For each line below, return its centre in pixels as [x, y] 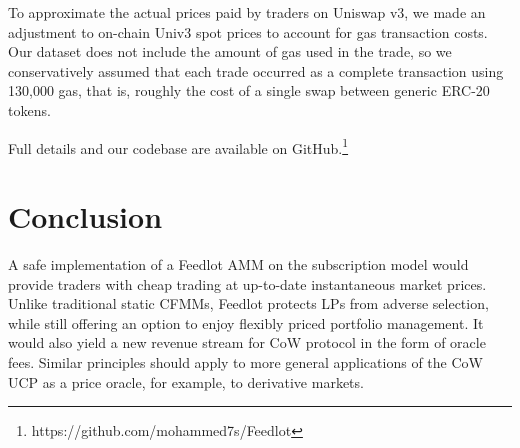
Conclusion [85, 216]
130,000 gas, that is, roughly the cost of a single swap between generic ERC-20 [249, 90]
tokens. [29, 109]
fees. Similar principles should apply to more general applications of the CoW [245, 361]
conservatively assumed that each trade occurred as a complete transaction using [256, 70]
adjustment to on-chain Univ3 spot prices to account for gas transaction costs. [248, 31]
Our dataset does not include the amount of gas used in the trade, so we [230, 51]
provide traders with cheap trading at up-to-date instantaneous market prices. [247, 283]
